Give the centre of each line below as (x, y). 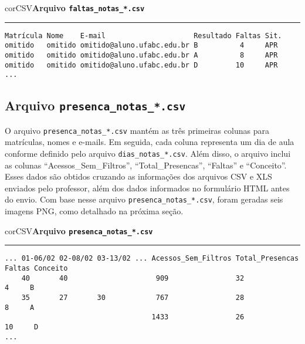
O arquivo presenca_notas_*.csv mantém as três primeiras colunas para (137, 130)
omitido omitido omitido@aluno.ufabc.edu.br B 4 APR (141, 45)
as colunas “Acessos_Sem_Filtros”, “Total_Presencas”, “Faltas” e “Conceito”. (146, 165)
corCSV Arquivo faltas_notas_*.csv (75, 8)
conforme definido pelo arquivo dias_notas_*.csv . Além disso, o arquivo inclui (148, 153)
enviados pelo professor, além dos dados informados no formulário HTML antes (147, 188)
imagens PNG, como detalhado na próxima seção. (94, 211)
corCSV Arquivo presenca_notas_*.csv (79, 230)
